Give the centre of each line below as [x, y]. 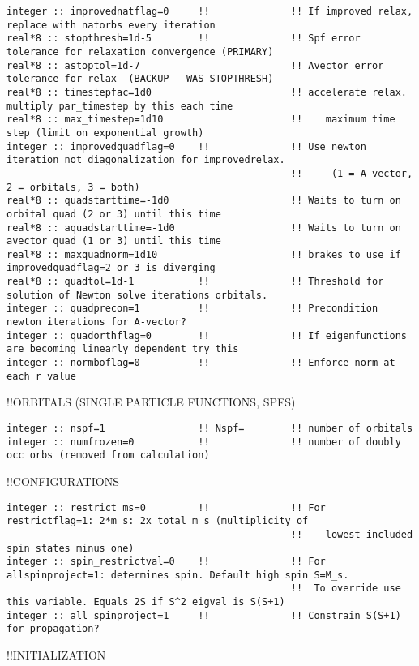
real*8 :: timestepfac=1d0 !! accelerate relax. [207, 92]
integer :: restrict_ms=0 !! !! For [166, 507]
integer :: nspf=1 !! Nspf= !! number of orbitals [210, 428]
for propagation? [53, 629]
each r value [41, 376]
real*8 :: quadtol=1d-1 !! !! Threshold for [195, 282]
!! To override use [346, 589]
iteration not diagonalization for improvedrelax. [146, 160]
